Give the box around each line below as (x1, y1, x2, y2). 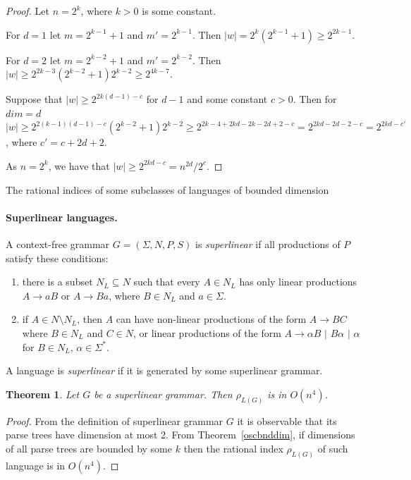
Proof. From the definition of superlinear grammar (6, 413, 223, 428)
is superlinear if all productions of (195, 236, 341, 251)
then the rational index (183, 441, 283, 455)
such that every (133, 274, 200, 289)
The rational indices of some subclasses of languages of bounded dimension (6, 182, 329, 197)
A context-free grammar (6, 236, 110, 251)
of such (317, 441, 348, 455)
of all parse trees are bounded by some (6, 441, 172, 455)
